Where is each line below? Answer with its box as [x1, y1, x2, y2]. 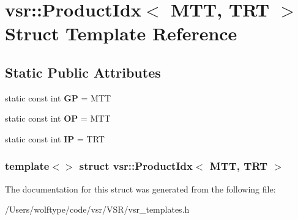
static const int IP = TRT [5, 132, 105, 145]
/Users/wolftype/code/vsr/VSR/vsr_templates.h [5, 203, 190, 216]
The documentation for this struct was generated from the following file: [5, 182, 276, 195]
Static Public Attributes [5, 62, 161, 81]
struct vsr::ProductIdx [79, 158, 193, 174]
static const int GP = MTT [5, 91, 111, 104]
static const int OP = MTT [5, 112, 111, 125]
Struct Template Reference [5, 21, 237, 46]
